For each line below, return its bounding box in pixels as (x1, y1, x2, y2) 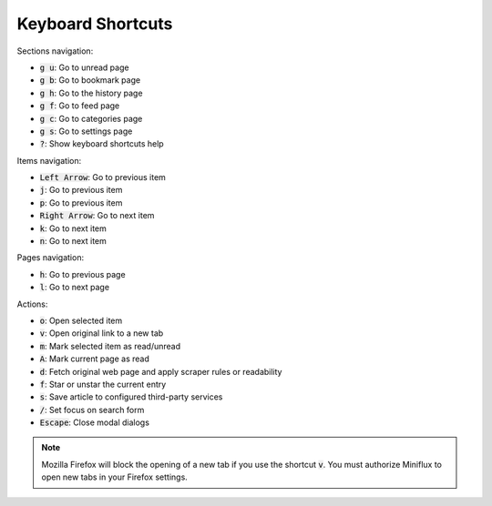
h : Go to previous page (39, 268, 127, 279)
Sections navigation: (16, 46, 94, 56)
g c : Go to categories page (39, 113, 143, 124)
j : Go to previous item (39, 185, 123, 196)
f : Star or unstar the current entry (39, 379, 167, 390)
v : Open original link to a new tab (39, 328, 164, 339)
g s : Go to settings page (39, 126, 133, 137)
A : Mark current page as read (39, 353, 149, 364)
